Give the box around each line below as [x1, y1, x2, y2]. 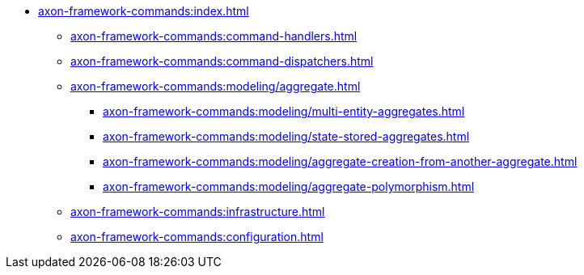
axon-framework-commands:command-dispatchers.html [70, 54, 374, 68]
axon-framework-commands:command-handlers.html [70, 29, 358, 43]
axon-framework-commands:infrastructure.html [70, 205, 325, 218]
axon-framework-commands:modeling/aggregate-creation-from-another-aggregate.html [103, 154, 578, 168]
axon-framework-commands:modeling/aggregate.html [70, 79, 361, 93]
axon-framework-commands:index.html [38, 4, 249, 18]
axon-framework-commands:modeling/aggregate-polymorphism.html [103, 180, 475, 193]
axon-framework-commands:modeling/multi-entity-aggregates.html [103, 104, 465, 118]
